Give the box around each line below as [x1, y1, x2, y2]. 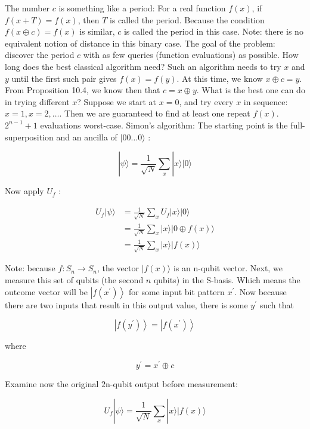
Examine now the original [5, 377, 99, 390]
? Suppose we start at [77, 95, 157, 108]
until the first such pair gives [11, 72, 117, 84]
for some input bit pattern [128, 285, 225, 298]
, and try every [179, 95, 234, 108]
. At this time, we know [176, 72, 263, 84]
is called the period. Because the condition [109, 13, 265, 26]
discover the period [5, 48, 75, 61]
